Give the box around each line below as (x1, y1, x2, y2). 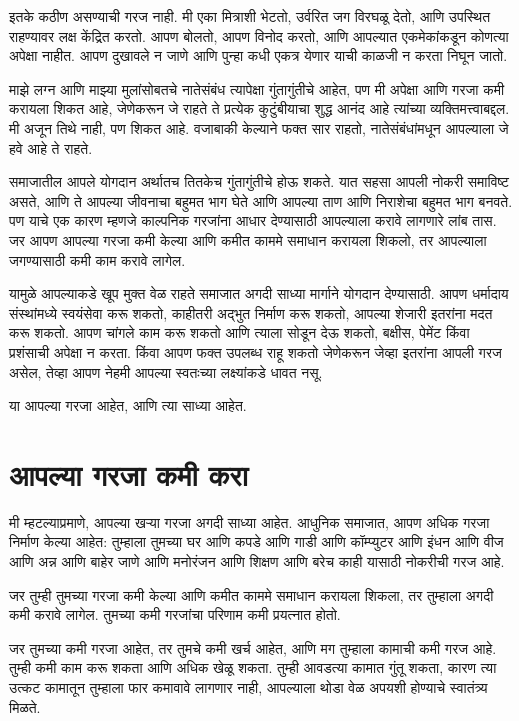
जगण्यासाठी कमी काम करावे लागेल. (9, 249, 186, 270)
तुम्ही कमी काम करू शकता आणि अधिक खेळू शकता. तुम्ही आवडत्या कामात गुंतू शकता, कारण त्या (9, 657, 497, 678)
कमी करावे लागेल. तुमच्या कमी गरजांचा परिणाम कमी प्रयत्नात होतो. (9, 604, 341, 625)
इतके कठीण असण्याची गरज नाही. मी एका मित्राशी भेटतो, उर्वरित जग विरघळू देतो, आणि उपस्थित (9, 6, 491, 26)
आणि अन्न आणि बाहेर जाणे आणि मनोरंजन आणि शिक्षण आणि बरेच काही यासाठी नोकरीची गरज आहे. (9, 551, 505, 571)
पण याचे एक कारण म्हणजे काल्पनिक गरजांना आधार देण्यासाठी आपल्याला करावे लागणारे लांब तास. (9, 210, 497, 231)
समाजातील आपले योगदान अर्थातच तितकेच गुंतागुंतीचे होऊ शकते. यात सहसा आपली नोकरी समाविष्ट (9, 171, 509, 192)
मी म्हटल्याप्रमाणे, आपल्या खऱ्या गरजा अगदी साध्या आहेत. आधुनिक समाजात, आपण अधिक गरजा (9, 511, 490, 532)
